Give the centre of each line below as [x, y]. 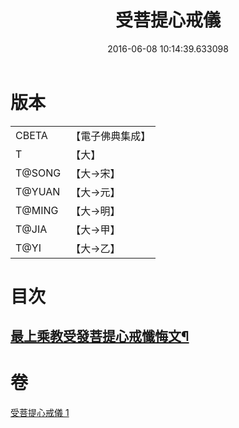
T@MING [37, 210]
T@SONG [38, 173]
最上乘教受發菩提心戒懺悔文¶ [100, 336]
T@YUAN [38, 191]
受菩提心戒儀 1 [40, 413]
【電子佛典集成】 [111, 136]
